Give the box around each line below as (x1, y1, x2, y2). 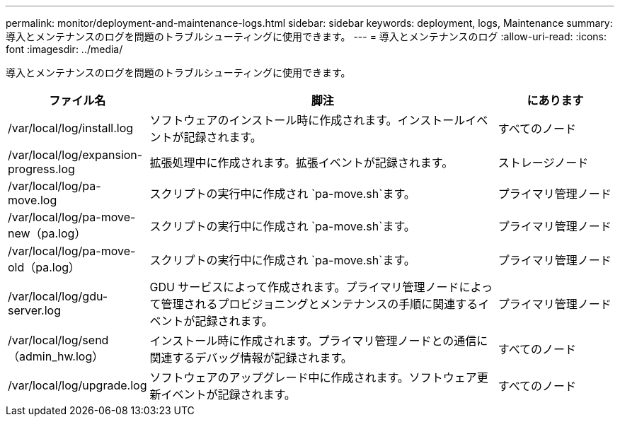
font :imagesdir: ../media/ (6, 43, 123, 55)
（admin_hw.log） (8, 349, 104, 363)
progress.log (8, 162, 75, 176)
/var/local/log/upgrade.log (8, 378, 147, 392)
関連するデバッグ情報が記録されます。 (149, 351, 352, 365)
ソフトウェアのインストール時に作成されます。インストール (149, 113, 466, 127)
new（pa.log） (8, 226, 86, 240)
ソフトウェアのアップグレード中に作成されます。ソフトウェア (149, 370, 477, 385)
